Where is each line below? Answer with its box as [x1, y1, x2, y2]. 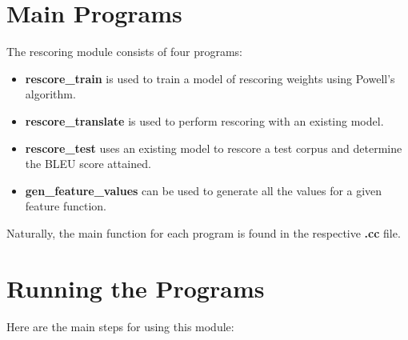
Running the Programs [6, 271, 265, 304]
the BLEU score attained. [25, 155, 151, 172]
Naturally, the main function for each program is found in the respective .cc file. [6, 224, 401, 241]
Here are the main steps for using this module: [6, 318, 234, 334]
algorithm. [25, 86, 76, 102]
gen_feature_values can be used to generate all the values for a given [25, 182, 382, 198]
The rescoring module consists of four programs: [6, 43, 242, 60]
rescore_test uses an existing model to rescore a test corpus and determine [25, 139, 402, 156]
